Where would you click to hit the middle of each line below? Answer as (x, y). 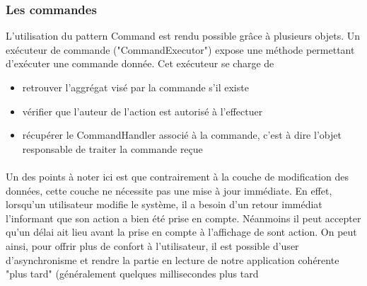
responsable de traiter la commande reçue (112, 148)
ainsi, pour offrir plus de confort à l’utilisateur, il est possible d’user (152, 245)
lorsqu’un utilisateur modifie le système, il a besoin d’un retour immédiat (164, 204)
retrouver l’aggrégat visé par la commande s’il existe (135, 87)
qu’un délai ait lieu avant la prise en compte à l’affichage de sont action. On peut (181, 232)
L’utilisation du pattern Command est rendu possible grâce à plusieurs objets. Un (183, 36)
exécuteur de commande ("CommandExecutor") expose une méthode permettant (180, 49)
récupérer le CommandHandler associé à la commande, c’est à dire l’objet (182, 135)
